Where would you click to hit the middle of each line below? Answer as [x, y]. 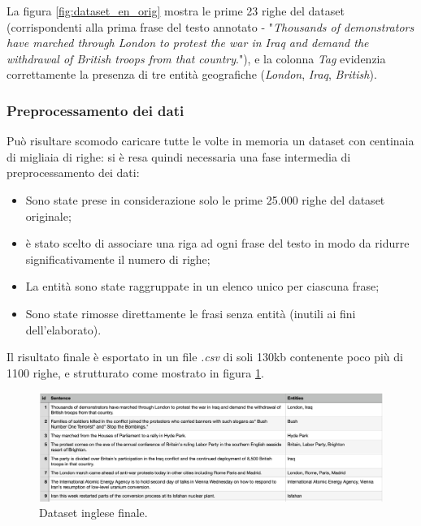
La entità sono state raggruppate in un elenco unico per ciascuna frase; [202, 286]
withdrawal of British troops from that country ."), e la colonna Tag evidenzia [196, 58]
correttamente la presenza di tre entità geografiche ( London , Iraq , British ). [192, 74]
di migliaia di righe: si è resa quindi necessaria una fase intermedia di [179, 156]
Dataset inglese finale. [93, 513]
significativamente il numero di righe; [118, 259]
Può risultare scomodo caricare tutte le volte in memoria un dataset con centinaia [210, 141]
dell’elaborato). [63, 329]
